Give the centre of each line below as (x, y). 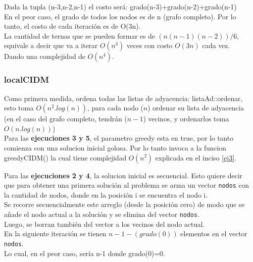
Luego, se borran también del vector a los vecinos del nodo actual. (104, 224)
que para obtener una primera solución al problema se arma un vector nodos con (126, 185)
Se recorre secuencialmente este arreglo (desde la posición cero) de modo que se (124, 204)
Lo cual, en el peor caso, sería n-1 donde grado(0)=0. (85, 253)
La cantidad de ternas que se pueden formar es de (80, 35)
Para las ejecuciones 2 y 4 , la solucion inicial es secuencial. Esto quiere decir (123, 175)
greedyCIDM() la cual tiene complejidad (65, 157)
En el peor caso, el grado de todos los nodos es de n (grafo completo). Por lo (120, 16)
